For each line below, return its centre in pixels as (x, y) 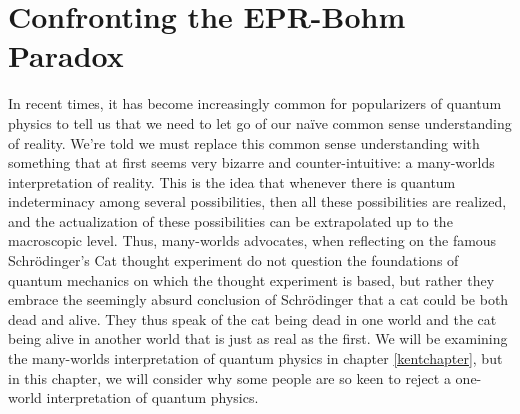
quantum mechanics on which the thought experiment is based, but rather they (251, 279)
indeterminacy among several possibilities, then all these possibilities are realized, (257, 201)
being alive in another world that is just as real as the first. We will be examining (258, 338)
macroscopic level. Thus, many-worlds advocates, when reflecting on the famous (252, 240)
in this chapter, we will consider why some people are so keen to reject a (229, 377)
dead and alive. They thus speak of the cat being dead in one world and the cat (252, 318)
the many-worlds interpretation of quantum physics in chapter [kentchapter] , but (255, 358)
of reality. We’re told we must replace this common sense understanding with (244, 142)
